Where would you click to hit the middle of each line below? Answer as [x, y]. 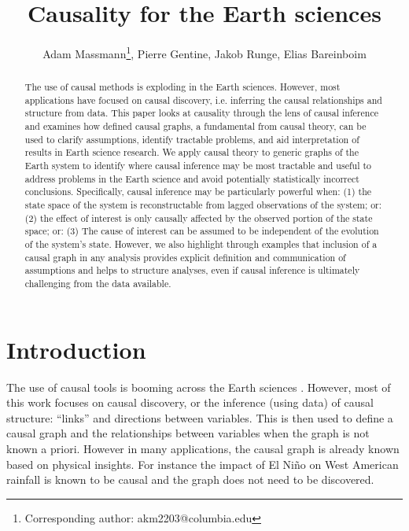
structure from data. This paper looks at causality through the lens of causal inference [201, 113]
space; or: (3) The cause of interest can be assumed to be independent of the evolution [202, 231]
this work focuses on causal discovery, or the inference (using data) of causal [190, 402]
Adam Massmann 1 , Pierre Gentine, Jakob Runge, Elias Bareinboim [204, 52]
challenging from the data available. [98, 284]
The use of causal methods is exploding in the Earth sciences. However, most [182, 87]
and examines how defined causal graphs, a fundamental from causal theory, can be [195, 126]
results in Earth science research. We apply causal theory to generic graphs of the [192, 152]
